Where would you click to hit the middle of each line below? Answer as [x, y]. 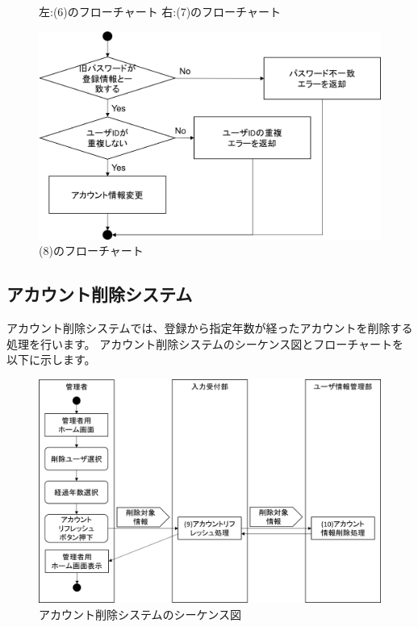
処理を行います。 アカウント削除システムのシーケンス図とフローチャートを [205, 343]
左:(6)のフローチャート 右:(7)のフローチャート [160, 11]
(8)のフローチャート [91, 251]
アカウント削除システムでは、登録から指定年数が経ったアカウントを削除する [210, 327]
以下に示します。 [51, 359]
